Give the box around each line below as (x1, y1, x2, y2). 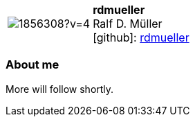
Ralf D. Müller (93, 17, 162, 31)
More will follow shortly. (6, 82, 114, 95)
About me (6, 58, 59, 72)
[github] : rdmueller (93, 31, 189, 44)
